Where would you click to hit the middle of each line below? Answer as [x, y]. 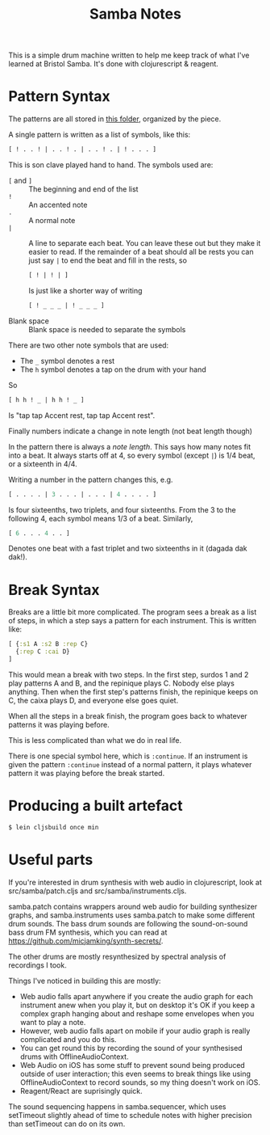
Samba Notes [135, 14]
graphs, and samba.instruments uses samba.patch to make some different [132, 915]
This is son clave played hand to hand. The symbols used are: [111, 165]
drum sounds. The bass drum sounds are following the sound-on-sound [128, 923]
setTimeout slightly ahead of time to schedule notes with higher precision [130, 1115]
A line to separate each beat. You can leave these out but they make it [145, 243]
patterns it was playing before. [59, 724]
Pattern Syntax [59, 97]
